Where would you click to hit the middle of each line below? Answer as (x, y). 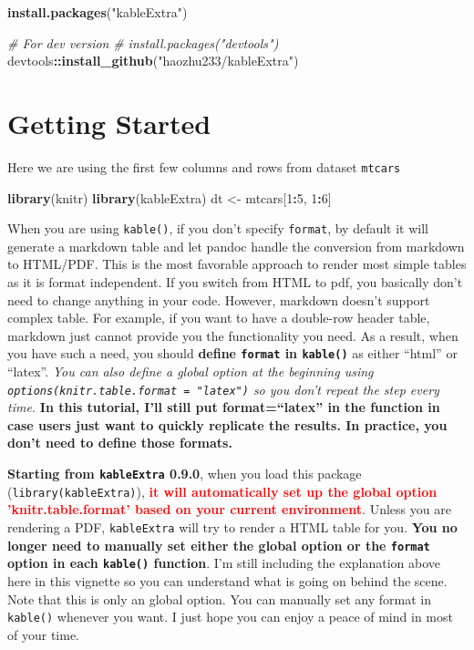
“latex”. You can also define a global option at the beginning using (191, 371)
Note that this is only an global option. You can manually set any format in (220, 598)
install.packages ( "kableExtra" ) (98, 12)
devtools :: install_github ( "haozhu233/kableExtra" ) (153, 61)
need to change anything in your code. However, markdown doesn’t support (219, 299)
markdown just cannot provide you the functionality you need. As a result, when (233, 335)
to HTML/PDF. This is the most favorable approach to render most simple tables (237, 264)
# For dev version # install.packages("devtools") (143, 42)
